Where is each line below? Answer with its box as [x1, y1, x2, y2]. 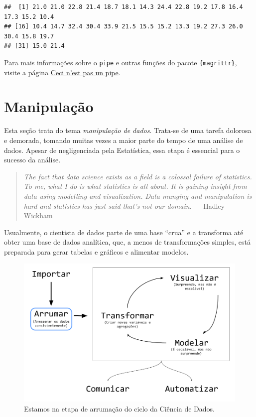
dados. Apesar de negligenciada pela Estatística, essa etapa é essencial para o [4, 144, 240, 155]
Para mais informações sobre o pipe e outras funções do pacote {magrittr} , [4, 57, 237, 67]
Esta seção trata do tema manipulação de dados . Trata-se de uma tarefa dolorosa [4, 125, 252, 136]
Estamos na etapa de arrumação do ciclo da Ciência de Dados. [24, 403, 215, 414]
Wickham [23, 210, 53, 221]
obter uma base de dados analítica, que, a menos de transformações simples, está [4, 237, 251, 247]
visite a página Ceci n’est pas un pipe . [4, 67, 121, 77]
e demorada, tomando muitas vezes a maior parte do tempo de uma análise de [4, 135, 243, 145]
